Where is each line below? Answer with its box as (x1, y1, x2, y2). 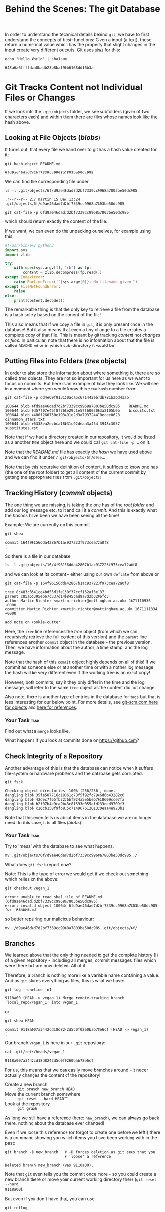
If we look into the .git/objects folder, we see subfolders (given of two (5, 109, 150, 115)
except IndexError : (5, 275, 45, 280)
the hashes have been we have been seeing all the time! (5, 513, 119, 519)
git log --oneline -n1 (5, 987, 52, 992)
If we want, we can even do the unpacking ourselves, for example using (5, 228, 151, 234)
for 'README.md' (5, 908, 38, 912)
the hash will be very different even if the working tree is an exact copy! (5, 670, 150, 676)
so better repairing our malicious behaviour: (5, 916, 94, 922)
